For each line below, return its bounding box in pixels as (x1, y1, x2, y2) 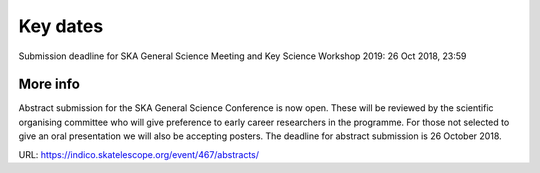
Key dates (18, 15, 104, 37)
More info (18, 76, 80, 93)
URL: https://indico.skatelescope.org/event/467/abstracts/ (18, 148, 260, 160)
